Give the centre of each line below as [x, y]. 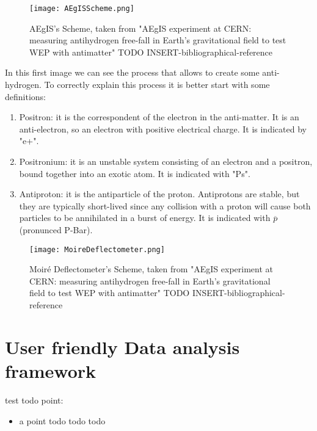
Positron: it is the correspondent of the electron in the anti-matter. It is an [159, 117]
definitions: [25, 96]
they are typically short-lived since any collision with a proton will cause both [165, 205]
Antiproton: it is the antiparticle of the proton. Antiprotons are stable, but [159, 194]
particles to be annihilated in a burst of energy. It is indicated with [145, 218]
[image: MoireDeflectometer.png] [97, 249]
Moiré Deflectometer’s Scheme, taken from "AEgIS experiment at [151, 269]
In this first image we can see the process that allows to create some [132, 72]
